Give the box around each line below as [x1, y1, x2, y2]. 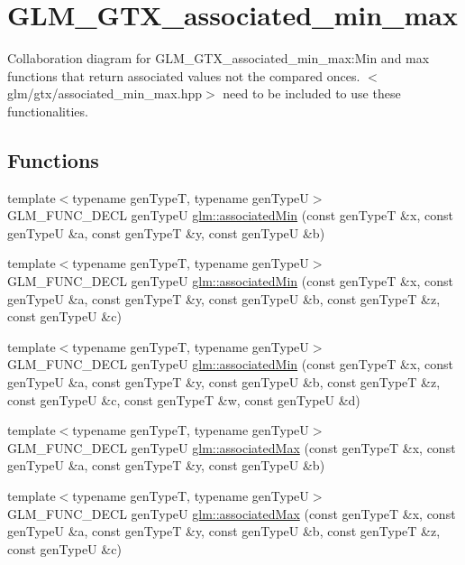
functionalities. [7, 101, 88, 120]
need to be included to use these [223, 84, 401, 103]
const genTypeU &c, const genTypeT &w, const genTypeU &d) [7, 390, 360, 409]
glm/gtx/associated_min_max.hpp [7, 84, 203, 103]
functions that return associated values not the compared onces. [7, 66, 360, 85]
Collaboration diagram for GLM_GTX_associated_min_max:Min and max [7, 49, 430, 68]
